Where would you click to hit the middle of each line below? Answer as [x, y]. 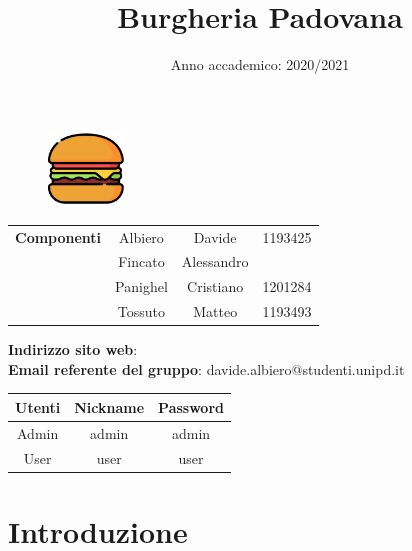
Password [191, 406]
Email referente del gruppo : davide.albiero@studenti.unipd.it [206, 368]
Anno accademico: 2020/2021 [260, 64]
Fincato [141, 261]
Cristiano [215, 286]
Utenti [38, 406]
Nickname [109, 406]
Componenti [58, 236]
